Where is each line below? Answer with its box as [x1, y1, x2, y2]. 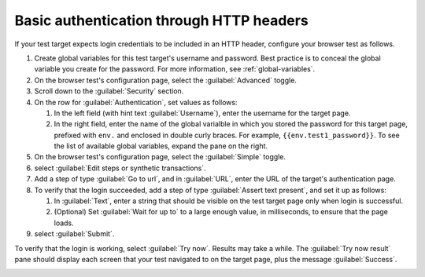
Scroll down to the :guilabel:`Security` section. [34, 86, 184, 96]
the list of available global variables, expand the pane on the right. [54, 141, 268, 151]
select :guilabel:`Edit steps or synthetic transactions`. [34, 163, 206, 173]
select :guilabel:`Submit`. [34, 229, 115, 239]
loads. [54, 218, 74, 228]
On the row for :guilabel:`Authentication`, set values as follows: [34, 97, 238, 107]
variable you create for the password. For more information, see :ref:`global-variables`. [34, 64, 316, 74]
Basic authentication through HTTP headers [14, 12, 309, 29]
